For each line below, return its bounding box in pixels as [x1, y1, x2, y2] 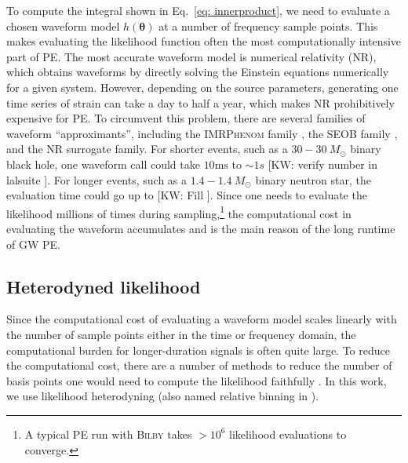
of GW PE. [6, 235, 60, 252]
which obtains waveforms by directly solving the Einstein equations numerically [6, 64, 389, 80]
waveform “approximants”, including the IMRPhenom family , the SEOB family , [6, 125, 398, 141]
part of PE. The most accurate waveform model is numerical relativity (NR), [6, 48, 377, 64]
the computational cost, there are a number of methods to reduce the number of [6, 357, 392, 374]
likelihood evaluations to [229, 425, 347, 442]
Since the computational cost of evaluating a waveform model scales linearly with [6, 311, 397, 327]
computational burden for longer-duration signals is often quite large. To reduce [6, 341, 390, 358]
